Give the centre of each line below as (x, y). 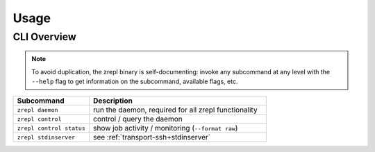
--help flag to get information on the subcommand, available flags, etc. (135, 81)
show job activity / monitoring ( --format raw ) (165, 128)
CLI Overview (44, 37)
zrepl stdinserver (46, 137)
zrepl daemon (37, 110)
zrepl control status (51, 128)
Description (113, 101)
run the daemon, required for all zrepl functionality (175, 110)
